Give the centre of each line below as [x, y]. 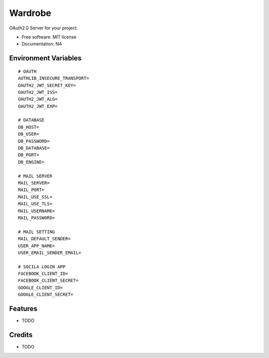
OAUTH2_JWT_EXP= [38, 106]
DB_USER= [29, 134]
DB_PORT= [29, 155]
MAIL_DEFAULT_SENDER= [44, 239]
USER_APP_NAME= [37, 246]
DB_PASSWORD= [34, 141]
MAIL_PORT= [31, 190]
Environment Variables [45, 58]
